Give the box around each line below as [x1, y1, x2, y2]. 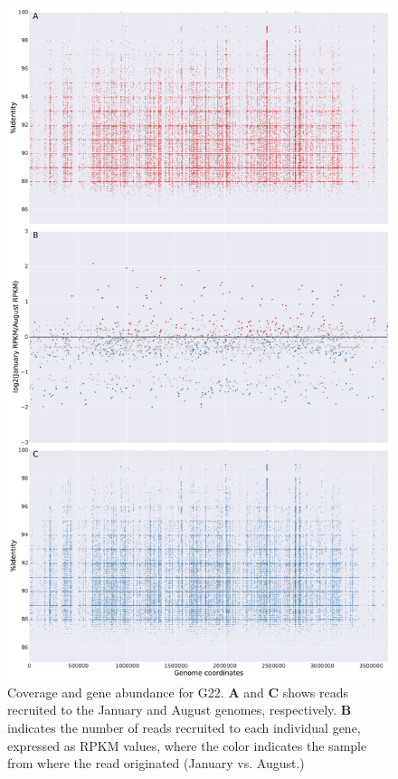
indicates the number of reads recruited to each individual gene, [7, 717, 361, 736]
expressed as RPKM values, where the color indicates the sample [7, 736, 367, 755]
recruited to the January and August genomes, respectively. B [7, 700, 352, 719]
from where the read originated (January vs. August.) [7, 754, 305, 773]
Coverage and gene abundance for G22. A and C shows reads [7, 682, 348, 701]
